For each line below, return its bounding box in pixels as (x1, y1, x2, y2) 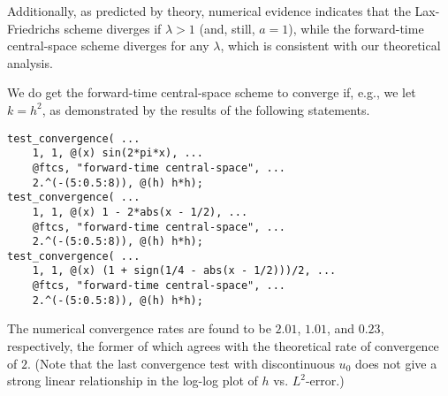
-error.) (305, 371, 345, 390)
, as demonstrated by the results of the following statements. (42, 100, 370, 118)
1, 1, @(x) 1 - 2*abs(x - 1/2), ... (32, 205, 248, 218)
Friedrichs (7, 19, 60, 37)
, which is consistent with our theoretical (220, 36, 441, 55)
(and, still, (199, 19, 255, 37)
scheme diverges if (64, 19, 162, 37)
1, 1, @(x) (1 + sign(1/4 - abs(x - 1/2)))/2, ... (32, 264, 337, 278)
